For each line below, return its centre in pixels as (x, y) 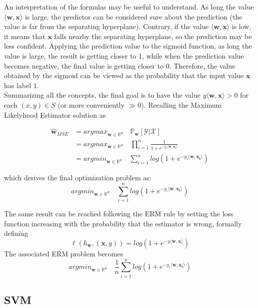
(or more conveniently (91, 104)
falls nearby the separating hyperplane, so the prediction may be (153, 36)
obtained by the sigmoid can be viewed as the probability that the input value (124, 75)
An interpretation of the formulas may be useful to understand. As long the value (129, 7)
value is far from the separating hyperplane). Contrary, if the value (106, 26)
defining (16, 233)
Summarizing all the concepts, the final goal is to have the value (102, 95)
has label (18, 85)
